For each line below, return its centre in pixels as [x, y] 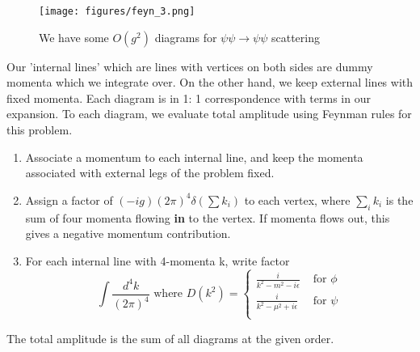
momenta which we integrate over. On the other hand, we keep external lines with [210, 82]
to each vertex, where [297, 199]
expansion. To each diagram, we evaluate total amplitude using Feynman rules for [209, 114]
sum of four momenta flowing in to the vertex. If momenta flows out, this [208, 217]
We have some [74, 37]
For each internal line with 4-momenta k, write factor [157, 260]
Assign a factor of [69, 199]
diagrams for [186, 37]
